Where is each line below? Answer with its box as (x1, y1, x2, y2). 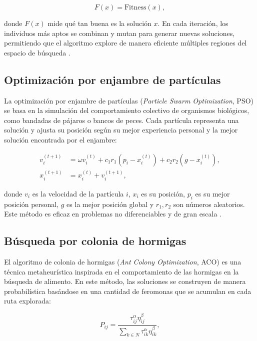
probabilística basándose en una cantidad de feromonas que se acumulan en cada (4, 285, 251, 296)
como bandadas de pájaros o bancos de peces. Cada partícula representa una (4, 114, 239, 125)
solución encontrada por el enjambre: (4, 134, 117, 144)
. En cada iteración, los (157, 18, 228, 28)
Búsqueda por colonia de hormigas (4, 233, 186, 248)
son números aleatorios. (173, 198, 245, 209)
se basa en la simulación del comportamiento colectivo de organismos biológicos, (4, 105, 249, 115)
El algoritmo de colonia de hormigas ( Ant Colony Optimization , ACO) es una (4, 256, 241, 267)
